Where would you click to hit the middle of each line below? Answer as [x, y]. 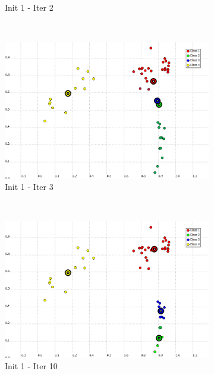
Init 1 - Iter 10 [31, 366]
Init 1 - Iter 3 [29, 187]
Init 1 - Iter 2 [29, 7]
